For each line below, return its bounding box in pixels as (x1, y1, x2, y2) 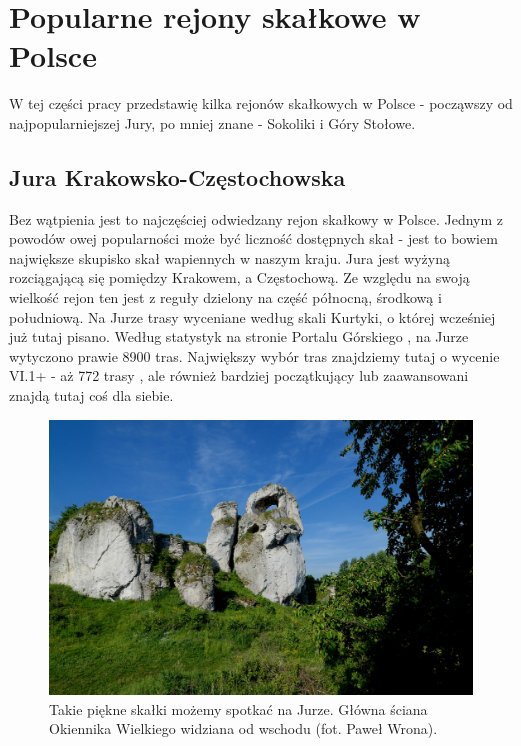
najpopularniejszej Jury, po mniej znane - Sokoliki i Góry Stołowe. (9, 112, 416, 133)
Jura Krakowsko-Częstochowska (9, 161, 346, 192)
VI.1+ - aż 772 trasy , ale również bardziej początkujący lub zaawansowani (9, 365, 469, 386)
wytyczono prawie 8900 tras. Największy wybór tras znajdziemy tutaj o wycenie (9, 345, 500, 366)
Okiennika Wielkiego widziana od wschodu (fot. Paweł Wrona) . (49, 718, 438, 739)
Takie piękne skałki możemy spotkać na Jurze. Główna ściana (49, 698, 428, 719)
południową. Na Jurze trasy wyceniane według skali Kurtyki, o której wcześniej (9, 306, 496, 327)
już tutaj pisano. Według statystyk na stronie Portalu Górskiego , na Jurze (9, 326, 469, 347)
